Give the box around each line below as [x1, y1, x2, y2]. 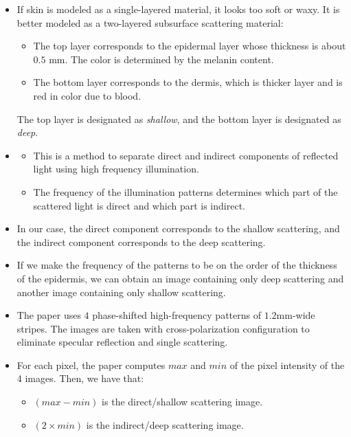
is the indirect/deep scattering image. [86, 417, 244, 432]
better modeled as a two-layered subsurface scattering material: [16, 15, 284, 30]
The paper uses [16, 308, 81, 322]
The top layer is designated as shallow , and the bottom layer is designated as [16, 111, 341, 126]
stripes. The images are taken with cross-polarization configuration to [16, 321, 310, 335]
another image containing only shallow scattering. [16, 284, 226, 299]
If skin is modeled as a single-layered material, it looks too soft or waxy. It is [16, 2, 340, 16]
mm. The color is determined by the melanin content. [49, 52, 274, 66]
